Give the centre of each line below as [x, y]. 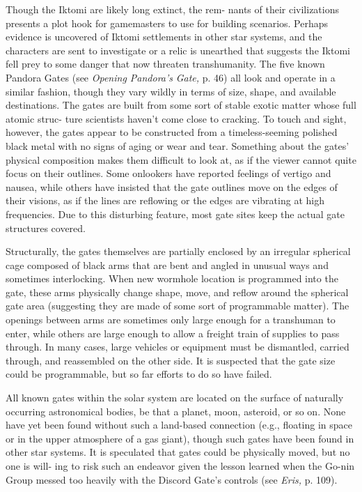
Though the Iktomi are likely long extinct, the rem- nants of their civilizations [172, 9]
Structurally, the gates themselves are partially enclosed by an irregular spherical [178, 251]
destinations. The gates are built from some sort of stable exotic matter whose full [181, 105]
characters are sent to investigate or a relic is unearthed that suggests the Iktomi [178, 50]
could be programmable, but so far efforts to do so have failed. [139, 374]
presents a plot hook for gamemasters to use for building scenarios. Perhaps [167, 23]
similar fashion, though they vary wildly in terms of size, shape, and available [171, 91]
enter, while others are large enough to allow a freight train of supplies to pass [173, 333]
